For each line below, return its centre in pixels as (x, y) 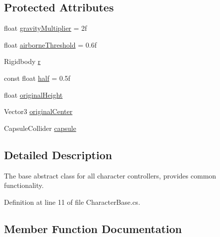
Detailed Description (58, 154)
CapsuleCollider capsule (40, 128)
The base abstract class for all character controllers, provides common (110, 175)
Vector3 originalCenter (38, 111)
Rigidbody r (22, 61)
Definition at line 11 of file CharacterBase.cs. (72, 202)
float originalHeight (33, 94)
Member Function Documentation (93, 228)
